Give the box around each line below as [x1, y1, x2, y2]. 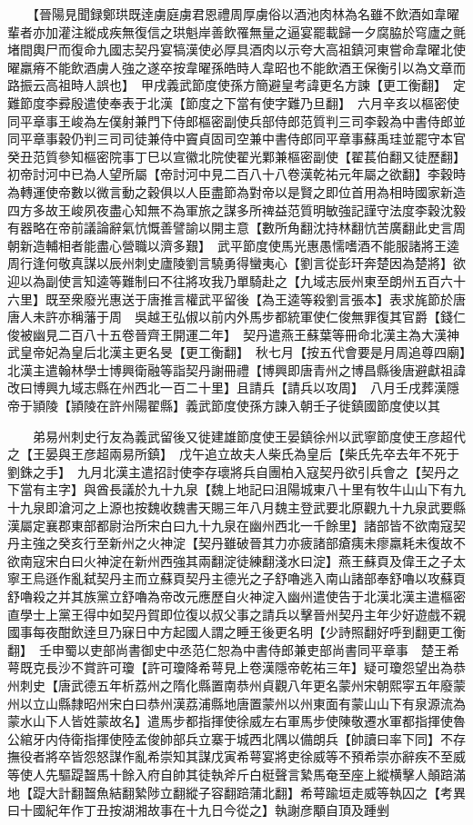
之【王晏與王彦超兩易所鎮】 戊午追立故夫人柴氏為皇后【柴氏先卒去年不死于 [7, 444, 459, 463]
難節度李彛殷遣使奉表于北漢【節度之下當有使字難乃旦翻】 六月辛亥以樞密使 [7, 93, 459, 112]
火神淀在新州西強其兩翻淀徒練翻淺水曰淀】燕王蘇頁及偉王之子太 [83, 551, 466, 570]
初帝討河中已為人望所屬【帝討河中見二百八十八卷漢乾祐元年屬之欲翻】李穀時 [7, 164, 466, 184]
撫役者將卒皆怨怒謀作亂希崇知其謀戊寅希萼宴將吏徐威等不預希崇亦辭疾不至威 [7, 747, 466, 766]
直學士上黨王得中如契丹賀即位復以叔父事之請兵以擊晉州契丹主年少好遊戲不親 [7, 604, 466, 623]
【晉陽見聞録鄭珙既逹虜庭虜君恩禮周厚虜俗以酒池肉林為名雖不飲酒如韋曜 [32, 5, 459, 23]
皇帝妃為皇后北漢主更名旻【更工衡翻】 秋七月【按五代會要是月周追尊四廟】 [19, 343, 466, 362]
